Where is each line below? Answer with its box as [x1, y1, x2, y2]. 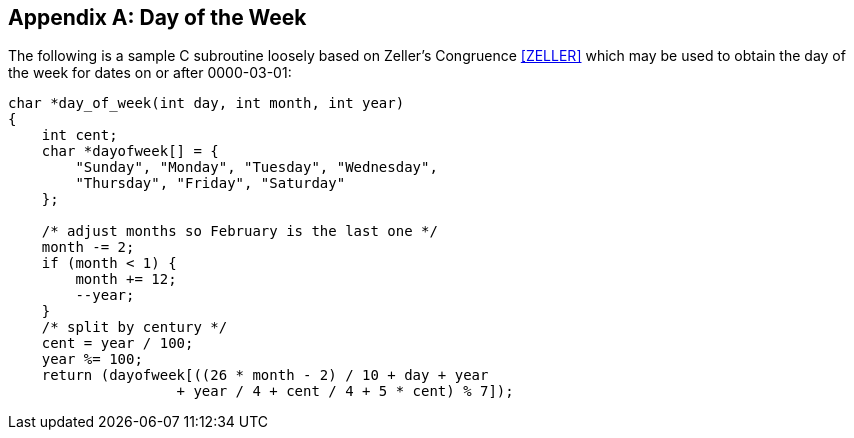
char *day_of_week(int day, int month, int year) [8, 95, 405, 112]
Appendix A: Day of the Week [8, 5, 307, 30]
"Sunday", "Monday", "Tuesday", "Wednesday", [75, 159, 438, 176]
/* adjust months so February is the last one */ [41, 223, 438, 240]
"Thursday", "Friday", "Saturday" [75, 175, 346, 192]
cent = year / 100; [41, 335, 194, 352]
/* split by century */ [41, 319, 228, 336]
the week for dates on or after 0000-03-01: [8, 64, 292, 82]
